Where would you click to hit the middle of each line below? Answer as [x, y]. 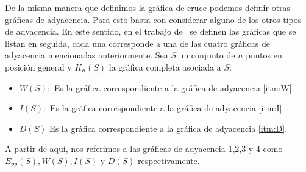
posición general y [38, 67]
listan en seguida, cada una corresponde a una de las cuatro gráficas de [137, 43]
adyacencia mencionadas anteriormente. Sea [87, 55]
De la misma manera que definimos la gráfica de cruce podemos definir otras [148, 7]
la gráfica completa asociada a [165, 67]
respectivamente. [169, 160]
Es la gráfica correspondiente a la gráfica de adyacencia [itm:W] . [174, 87]
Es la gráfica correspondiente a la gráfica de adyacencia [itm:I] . [167, 108]
